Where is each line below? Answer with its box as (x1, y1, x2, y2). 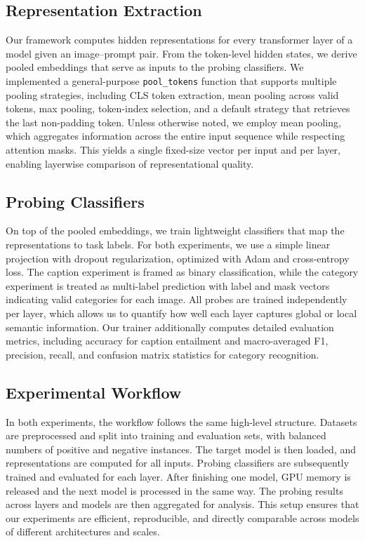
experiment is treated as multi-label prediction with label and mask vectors (6, 278, 330, 293)
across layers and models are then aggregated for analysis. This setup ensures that (6, 497, 359, 512)
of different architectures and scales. (6, 524, 160, 539)
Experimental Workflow (6, 381, 182, 403)
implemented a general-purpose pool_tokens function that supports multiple (6, 73, 337, 88)
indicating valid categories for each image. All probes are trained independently (6, 292, 347, 307)
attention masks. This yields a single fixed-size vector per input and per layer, (6, 142, 340, 157)
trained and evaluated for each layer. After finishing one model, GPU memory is (6, 469, 351, 483)
